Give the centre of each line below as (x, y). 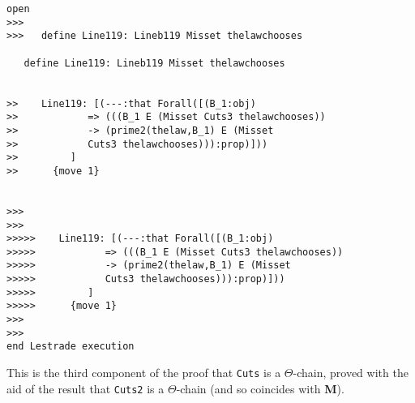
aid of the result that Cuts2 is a (86, 388)
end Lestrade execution (71, 347)
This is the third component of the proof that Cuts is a (144, 373)
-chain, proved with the (351, 373)
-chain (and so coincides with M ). (260, 388)
